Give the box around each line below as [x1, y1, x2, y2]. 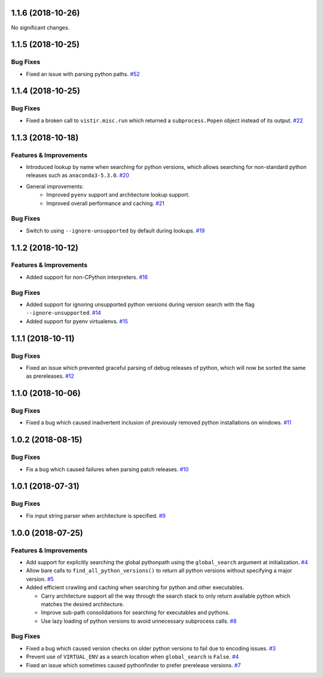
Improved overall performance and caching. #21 [46, 200, 164, 207]
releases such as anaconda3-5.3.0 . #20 [26, 171, 130, 179]
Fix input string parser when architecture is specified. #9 [26, 512, 166, 519]
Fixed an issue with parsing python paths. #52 [26, 70, 140, 77]
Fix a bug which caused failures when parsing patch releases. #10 [26, 465, 189, 473]
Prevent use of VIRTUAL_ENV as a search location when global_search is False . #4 [26, 653, 239, 661]
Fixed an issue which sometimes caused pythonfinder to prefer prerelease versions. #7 [26, 661, 241, 668]
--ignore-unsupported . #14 [26, 309, 102, 317]
